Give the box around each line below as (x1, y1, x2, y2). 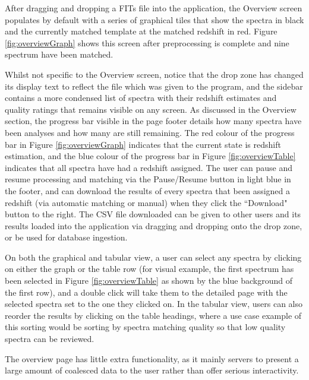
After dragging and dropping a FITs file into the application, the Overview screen (5, 2, 302, 14)
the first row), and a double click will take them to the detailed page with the (5, 286, 288, 298)
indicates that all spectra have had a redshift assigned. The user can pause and (5, 161, 293, 173)
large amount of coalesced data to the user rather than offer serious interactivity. (5, 364, 299, 376)
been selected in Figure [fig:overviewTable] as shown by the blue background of (5, 274, 292, 287)
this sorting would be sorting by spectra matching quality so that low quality (5, 321, 286, 333)
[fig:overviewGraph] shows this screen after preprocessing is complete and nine (5, 36, 289, 49)
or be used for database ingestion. (5, 231, 128, 243)
